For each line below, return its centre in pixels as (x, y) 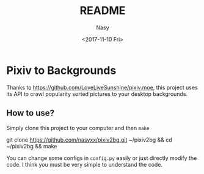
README (103, 11)
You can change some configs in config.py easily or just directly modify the (102, 158)
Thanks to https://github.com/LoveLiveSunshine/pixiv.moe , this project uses (102, 87)
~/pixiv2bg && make (32, 146)
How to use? (31, 113)
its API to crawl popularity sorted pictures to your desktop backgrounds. (97, 94)
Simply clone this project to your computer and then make (78, 128)
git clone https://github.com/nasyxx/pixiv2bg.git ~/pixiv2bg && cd (89, 140)
